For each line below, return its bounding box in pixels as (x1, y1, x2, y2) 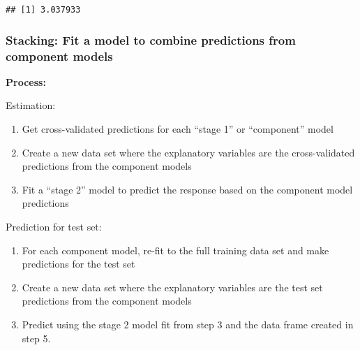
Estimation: (6, 98, 56, 112)
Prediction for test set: (6, 219, 102, 233)
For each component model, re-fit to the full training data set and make (22, 242, 329, 257)
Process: (6, 74, 46, 89)
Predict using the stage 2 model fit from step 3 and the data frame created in (22, 316, 354, 331)
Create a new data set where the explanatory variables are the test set (22, 279, 323, 294)
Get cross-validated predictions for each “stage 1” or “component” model (22, 121, 333, 136)
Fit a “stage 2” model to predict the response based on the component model (22, 182, 353, 196)
